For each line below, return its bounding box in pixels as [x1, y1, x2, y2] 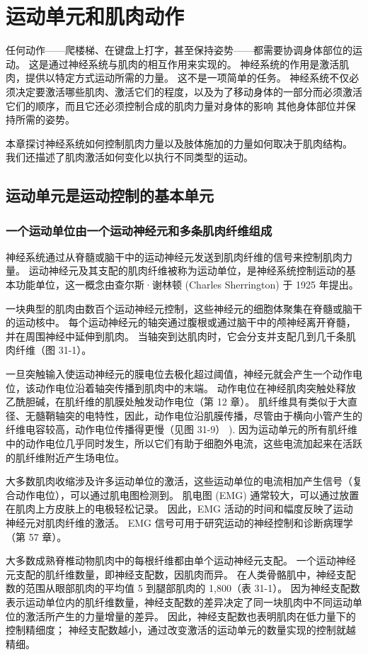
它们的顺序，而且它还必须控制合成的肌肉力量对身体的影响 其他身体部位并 [6, 98, 346, 113]
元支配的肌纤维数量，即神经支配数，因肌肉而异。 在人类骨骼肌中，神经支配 [6, 566, 356, 581]
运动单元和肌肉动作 [6, 1, 185, 30]
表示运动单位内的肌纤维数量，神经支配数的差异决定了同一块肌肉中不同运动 [6, 594, 352, 609]
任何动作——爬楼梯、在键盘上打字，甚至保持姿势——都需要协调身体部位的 [6, 43, 352, 57]
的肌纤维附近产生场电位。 [6, 449, 125, 464]
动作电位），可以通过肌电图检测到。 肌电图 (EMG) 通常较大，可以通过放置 [15, 487, 360, 502]
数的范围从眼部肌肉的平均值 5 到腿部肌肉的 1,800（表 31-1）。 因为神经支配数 [6, 581, 360, 595]
